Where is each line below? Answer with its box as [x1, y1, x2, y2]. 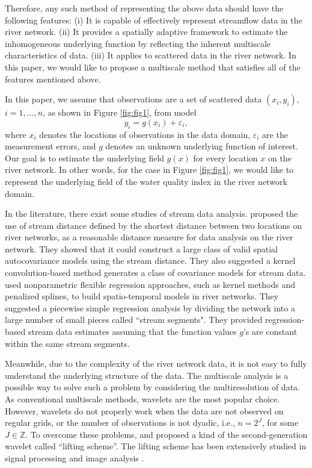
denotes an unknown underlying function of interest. [105, 140, 298, 152]
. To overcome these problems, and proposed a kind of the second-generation [25, 428, 308, 440]
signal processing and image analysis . [5, 451, 144, 464]
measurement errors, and [5, 140, 96, 152]
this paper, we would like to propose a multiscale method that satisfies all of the [5, 60, 301, 73]
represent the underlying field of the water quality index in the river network [5, 175, 287, 187]
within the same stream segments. [5, 337, 130, 349]
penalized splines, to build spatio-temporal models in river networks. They [5, 290, 279, 302]
